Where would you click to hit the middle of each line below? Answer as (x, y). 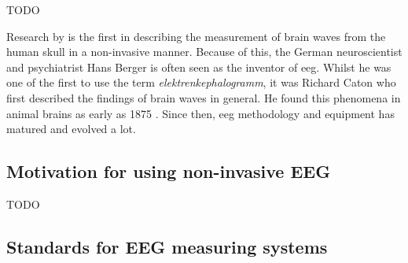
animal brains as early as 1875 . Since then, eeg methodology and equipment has (200, 113)
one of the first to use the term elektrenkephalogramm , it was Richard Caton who (201, 82)
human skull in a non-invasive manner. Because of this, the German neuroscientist (204, 52)
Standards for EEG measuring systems (167, 246)
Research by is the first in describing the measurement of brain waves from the (196, 36)
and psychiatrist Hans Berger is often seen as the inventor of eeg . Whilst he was (199, 67)
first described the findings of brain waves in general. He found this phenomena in (204, 97)
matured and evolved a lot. (71, 129)
